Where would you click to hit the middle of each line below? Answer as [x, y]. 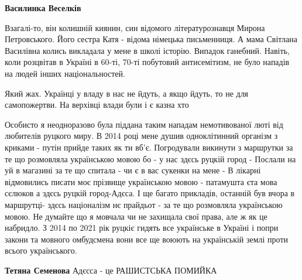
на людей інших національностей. [65, 73]
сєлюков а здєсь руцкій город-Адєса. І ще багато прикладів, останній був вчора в [150, 193]
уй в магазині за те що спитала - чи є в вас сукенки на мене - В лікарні [133, 170]
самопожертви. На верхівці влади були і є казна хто [97, 105]
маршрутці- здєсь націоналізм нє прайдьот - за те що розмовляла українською [144, 204]
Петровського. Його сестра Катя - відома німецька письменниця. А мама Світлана [151, 39]
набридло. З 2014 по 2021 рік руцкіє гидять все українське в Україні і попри [142, 228]
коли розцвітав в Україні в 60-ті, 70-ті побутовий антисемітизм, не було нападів [147, 62]
